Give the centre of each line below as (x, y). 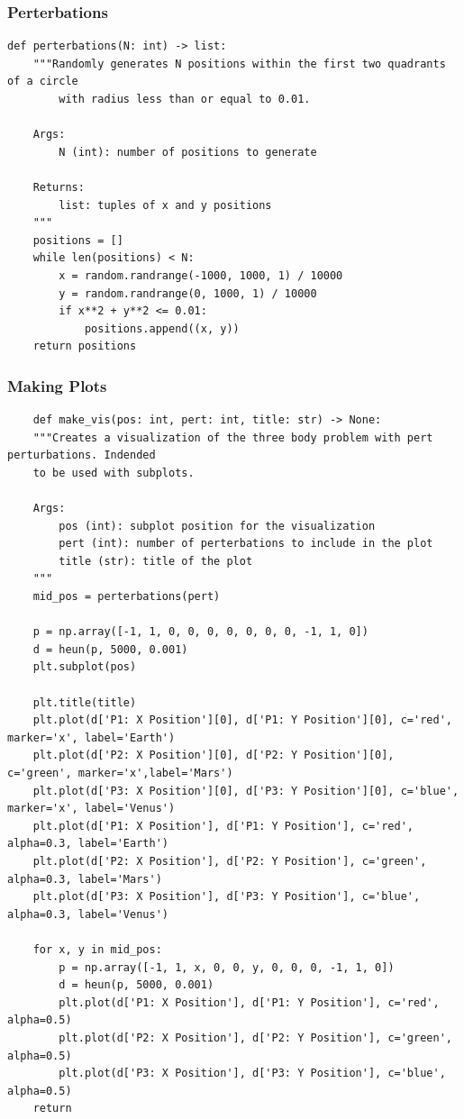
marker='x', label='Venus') (91, 809)
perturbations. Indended (82, 455)
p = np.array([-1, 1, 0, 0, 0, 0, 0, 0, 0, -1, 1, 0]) (200, 632)
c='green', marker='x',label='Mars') (120, 773)
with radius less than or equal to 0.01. (185, 99)
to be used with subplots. (114, 473)
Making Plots (57, 385)
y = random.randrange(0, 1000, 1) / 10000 (188, 293)
